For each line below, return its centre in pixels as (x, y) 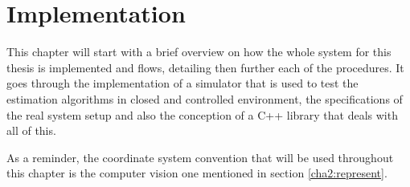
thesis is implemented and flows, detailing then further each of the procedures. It (205, 67)
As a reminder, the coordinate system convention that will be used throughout (200, 157)
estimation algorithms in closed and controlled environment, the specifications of (205, 98)
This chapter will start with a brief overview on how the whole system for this (199, 52)
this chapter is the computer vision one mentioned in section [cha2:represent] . (197, 173)
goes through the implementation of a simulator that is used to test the (182, 83)
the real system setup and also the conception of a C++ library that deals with (202, 114)
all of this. (31, 130)
